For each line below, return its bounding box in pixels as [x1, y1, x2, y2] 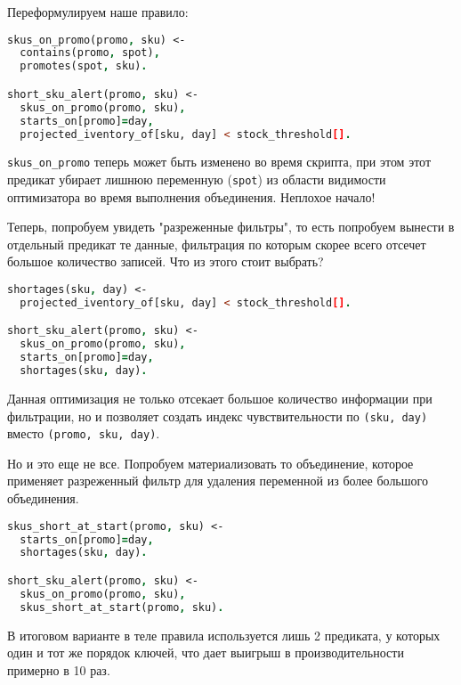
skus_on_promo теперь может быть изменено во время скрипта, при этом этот [7, 152, 432, 171]
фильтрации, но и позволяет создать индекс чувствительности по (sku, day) [7, 406, 428, 425]
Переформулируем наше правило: [7, 3, 189, 20]
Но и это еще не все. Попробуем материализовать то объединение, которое [7, 453, 414, 472]
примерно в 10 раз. [7, 660, 110, 679]
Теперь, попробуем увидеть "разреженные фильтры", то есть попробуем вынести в [7, 217, 455, 236]
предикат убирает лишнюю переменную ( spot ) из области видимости [7, 170, 386, 189]
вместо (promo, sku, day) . [7, 424, 160, 443]
